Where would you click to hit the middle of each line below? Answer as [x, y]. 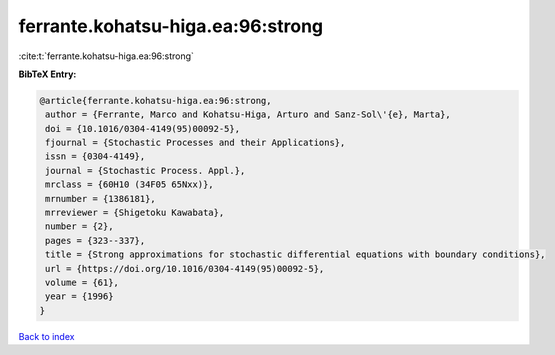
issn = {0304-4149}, [95, 156]
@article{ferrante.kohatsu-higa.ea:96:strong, [155, 100]
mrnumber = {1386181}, [101, 198]
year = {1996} [79, 296]
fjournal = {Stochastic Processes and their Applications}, [195, 143]
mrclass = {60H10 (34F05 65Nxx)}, [129, 184]
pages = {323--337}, [95, 240]
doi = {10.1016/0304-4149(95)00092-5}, [142, 128]
